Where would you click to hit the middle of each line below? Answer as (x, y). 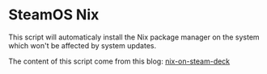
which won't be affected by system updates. (83, 45)
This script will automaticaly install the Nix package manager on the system (134, 37)
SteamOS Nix (54, 15)
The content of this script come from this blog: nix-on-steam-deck (119, 61)
